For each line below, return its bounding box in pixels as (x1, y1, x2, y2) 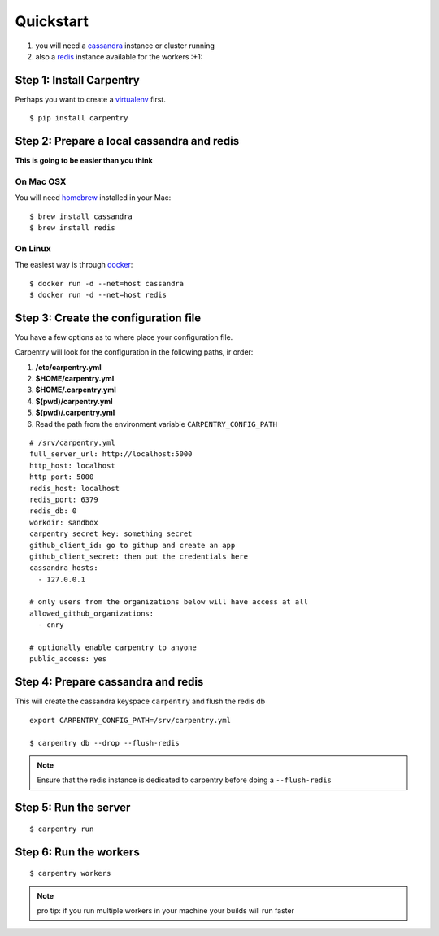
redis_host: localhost (29, 484, 120, 493)
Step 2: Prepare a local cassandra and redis (15, 134, 240, 148)
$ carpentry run (29, 824, 94, 834)
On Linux (15, 242, 52, 254)
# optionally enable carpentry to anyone (29, 643, 197, 652)
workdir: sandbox (29, 517, 98, 527)
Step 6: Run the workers (15, 845, 140, 859)
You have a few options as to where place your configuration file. (15, 332, 233, 342)
